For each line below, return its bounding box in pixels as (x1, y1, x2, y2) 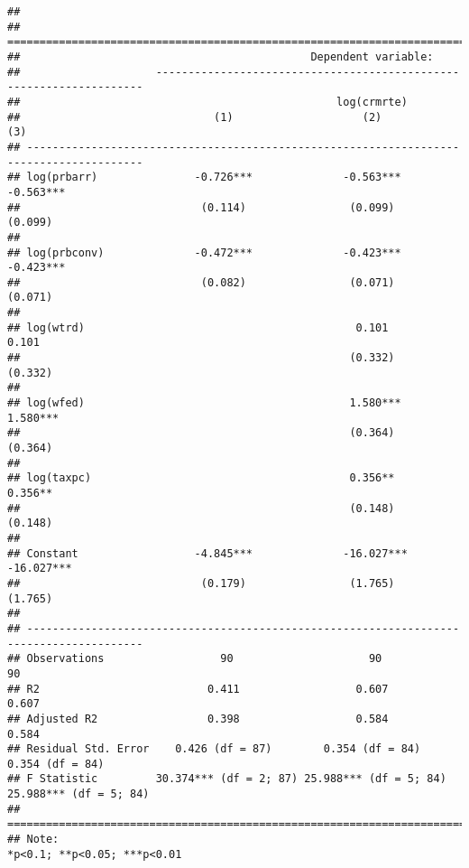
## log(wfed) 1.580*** (7, 397, 401, 410)
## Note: (7, 833, 60, 846)
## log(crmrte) (7, 95, 408, 108)
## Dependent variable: (7, 50, 434, 63)
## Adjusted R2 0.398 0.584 (7, 712, 389, 725)
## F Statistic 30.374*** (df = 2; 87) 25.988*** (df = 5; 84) (7, 772, 446, 786)
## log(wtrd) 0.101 (7, 321, 389, 334)
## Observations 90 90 (7, 652, 382, 666)
